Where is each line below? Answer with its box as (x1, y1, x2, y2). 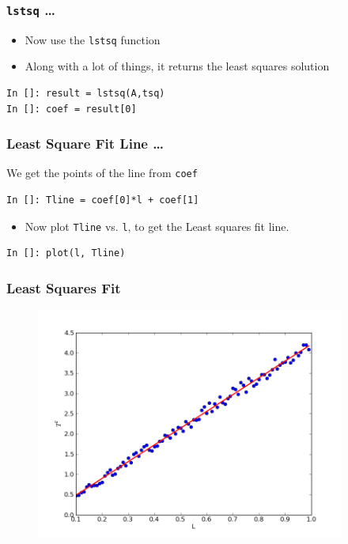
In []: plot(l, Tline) (6, 247, 126, 259)
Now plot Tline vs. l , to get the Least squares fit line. (25, 217, 289, 234)
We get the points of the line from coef (6, 164, 198, 181)
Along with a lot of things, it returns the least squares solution (25, 58, 330, 74)
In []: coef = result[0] (6, 103, 137, 115)
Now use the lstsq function (25, 31, 161, 47)
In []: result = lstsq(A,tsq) (6, 88, 165, 100)
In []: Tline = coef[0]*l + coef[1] (6, 195, 199, 206)
